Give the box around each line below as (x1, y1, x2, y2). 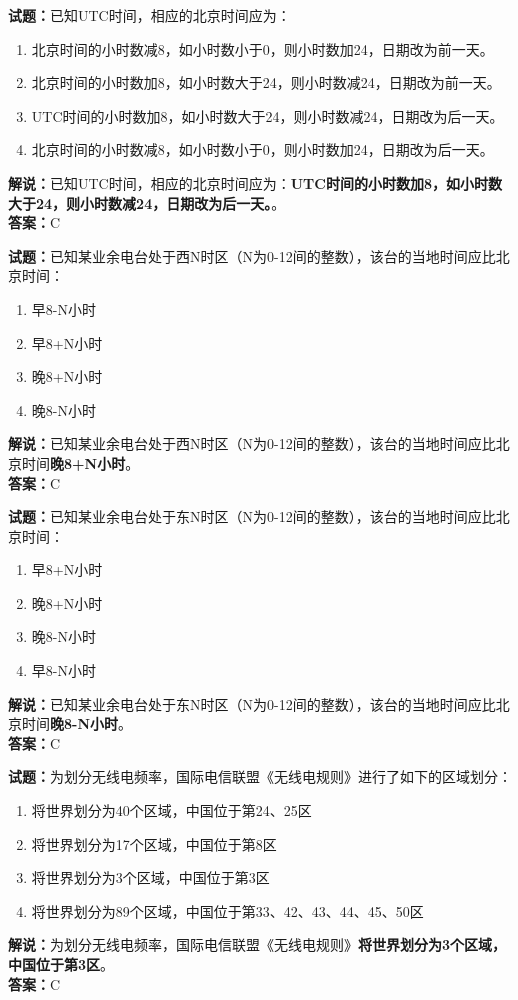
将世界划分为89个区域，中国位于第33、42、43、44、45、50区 (31, 900, 424, 921)
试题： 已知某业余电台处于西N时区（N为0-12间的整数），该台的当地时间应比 (8, 245, 496, 266)
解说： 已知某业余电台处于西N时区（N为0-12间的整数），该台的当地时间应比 (8, 433, 496, 454)
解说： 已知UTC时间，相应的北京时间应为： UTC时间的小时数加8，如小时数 (8, 172, 502, 193)
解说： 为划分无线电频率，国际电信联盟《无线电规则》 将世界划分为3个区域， (8, 934, 507, 955)
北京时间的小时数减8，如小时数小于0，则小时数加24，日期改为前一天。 (31, 38, 494, 59)
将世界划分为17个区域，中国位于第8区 (31, 833, 277, 854)
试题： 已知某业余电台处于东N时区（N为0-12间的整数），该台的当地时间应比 (8, 506, 496, 527)
